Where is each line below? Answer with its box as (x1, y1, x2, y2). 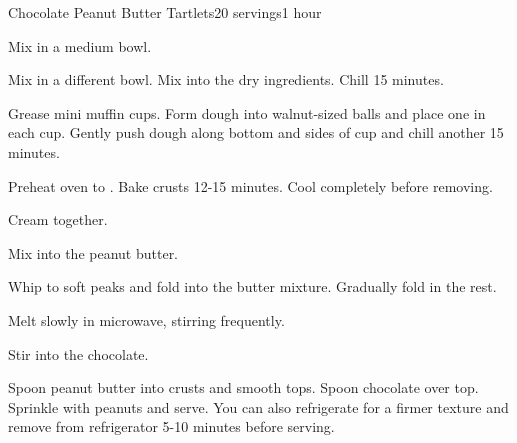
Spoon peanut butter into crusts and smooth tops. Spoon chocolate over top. (8, 377, 479, 398)
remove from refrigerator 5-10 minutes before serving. (8, 416, 335, 437)
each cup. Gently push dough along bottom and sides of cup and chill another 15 (8, 122, 504, 143)
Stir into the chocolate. (8, 343, 149, 364)
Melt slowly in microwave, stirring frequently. (8, 309, 285, 330)
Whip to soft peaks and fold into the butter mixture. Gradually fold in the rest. (8, 276, 497, 297)
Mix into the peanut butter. (8, 242, 179, 263)
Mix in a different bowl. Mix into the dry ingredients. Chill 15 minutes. (8, 69, 444, 90)
